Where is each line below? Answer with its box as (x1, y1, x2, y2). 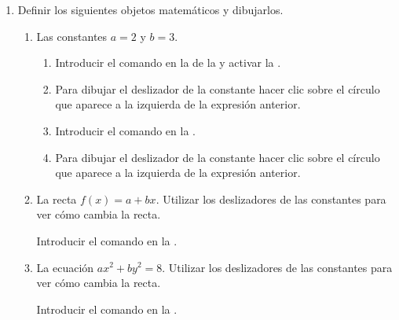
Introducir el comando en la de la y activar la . (55, 54, 281, 71)
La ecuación (36, 259, 94, 275)
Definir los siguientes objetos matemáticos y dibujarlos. (17, 2, 284, 17)
